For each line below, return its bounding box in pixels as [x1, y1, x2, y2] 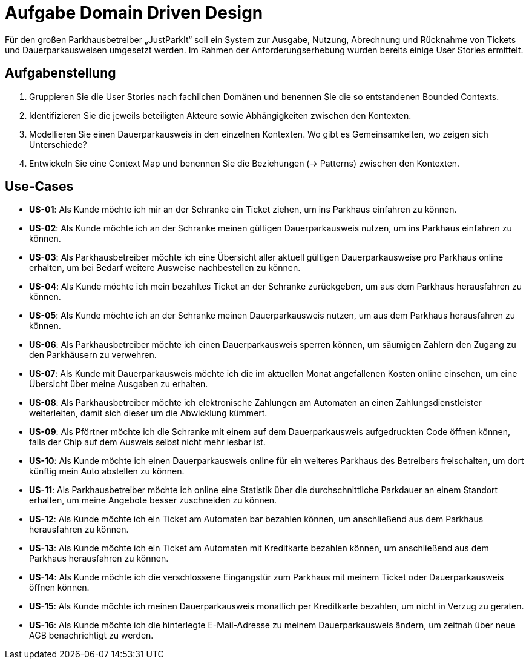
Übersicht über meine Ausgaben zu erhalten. [29, 379, 208, 390]
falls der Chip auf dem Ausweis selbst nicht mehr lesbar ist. [29, 437, 266, 448]
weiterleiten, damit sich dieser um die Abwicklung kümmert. [29, 408, 268, 419]
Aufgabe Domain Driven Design [5, 2, 263, 23]
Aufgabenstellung [5, 65, 116, 81]
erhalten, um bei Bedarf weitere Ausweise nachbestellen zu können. [29, 262, 301, 273]
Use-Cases [5, 179, 74, 194]
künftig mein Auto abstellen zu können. [29, 466, 185, 477]
